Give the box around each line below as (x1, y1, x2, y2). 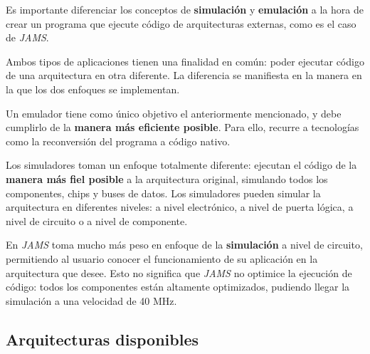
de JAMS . (6, 30, 49, 45)
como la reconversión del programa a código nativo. (6, 133, 231, 148)
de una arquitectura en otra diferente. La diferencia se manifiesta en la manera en (6, 68, 362, 83)
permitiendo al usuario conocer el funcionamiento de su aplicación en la (6, 251, 318, 266)
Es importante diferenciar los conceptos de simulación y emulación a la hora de (6, 2, 364, 16)
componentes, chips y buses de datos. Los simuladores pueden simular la (6, 185, 321, 200)
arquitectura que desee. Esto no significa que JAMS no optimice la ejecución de (6, 265, 352, 280)
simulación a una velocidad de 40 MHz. (6, 293, 177, 308)
